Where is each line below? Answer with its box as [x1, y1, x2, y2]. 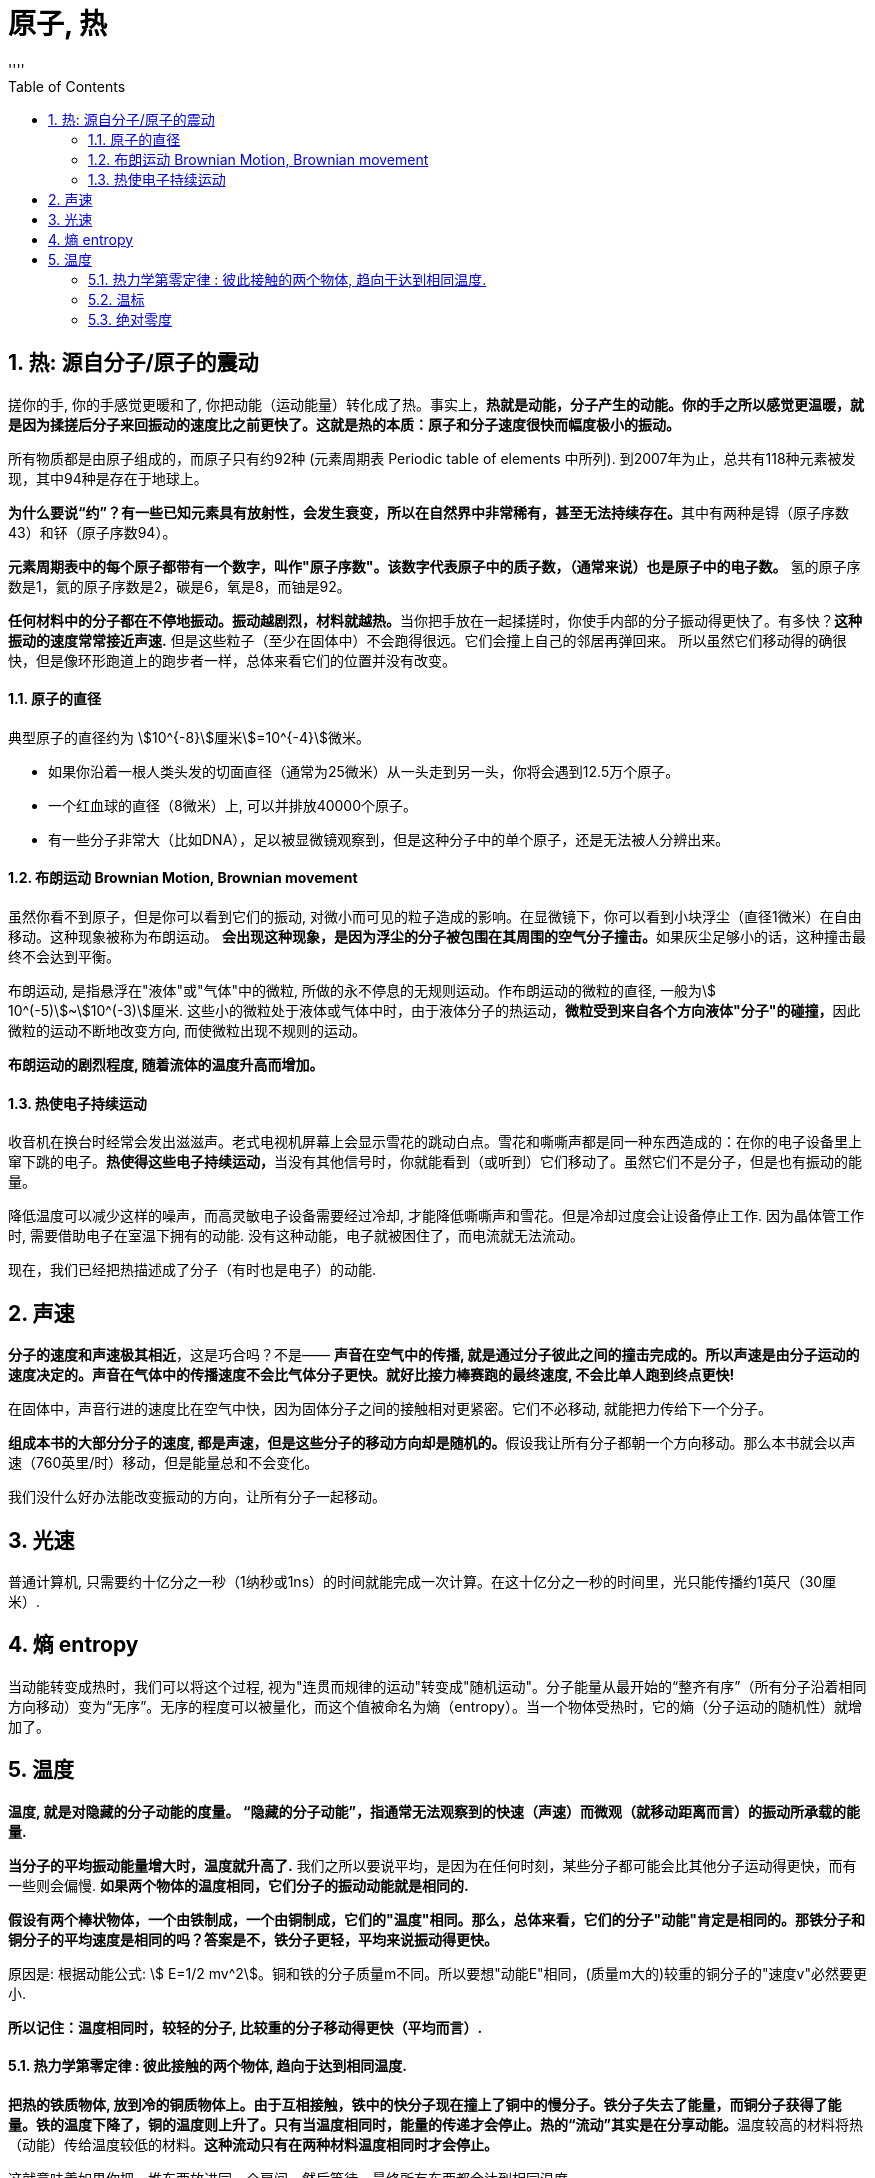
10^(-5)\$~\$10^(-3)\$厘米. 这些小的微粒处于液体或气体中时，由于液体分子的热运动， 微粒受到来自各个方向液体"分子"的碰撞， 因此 [8, 1002, 861, 1020]
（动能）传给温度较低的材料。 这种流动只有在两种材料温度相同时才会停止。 [8, 2135, 498, 2153]
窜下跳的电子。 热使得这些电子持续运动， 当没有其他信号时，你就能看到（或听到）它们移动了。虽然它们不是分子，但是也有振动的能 [8, 1153, 862, 1171]
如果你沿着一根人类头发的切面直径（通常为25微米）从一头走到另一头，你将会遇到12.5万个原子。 [48, 762, 680, 780]
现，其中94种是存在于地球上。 [8, 469, 208, 487]
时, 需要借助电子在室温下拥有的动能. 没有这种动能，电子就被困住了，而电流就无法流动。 [8, 1227, 584, 1245]
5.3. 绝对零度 [88, 310, 172, 328]
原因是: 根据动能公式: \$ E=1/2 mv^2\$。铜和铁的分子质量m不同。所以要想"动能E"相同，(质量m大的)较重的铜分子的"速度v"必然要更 [8, 1964, 867, 1982]
